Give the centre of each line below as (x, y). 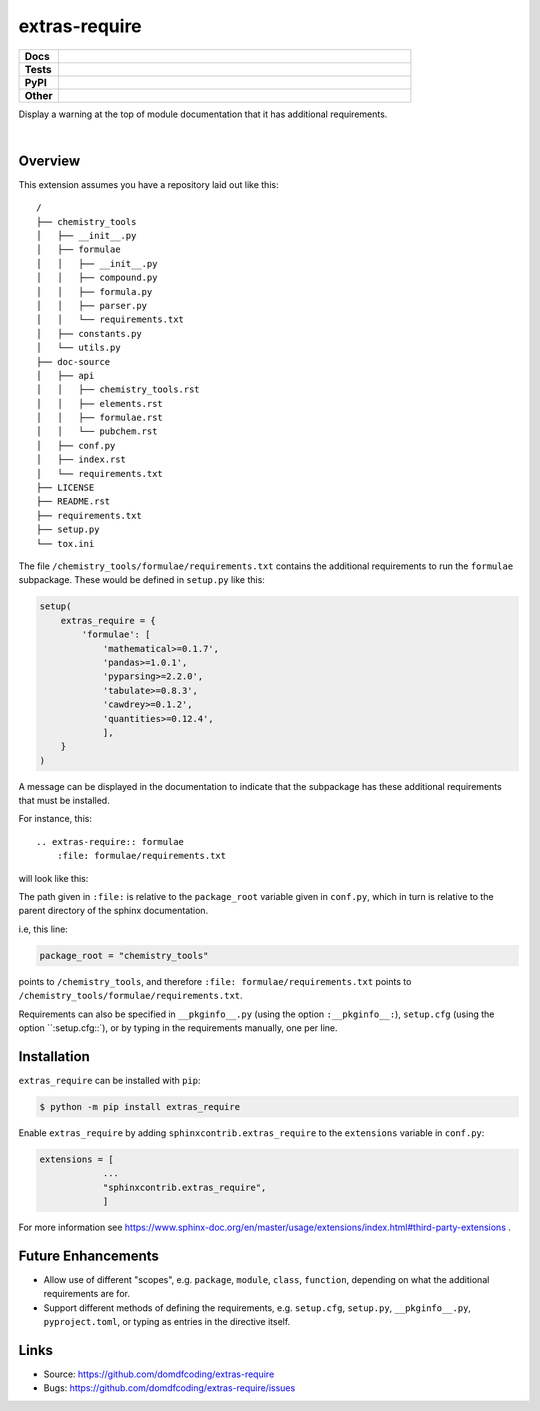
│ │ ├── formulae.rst (100, 418)
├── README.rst (73, 501)
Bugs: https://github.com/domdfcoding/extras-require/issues (169, 1388)
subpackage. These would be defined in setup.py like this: (141, 580)
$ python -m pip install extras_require (139, 1106)
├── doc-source (73, 361)
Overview (49, 160)
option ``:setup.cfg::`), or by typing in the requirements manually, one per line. (178, 1027)
